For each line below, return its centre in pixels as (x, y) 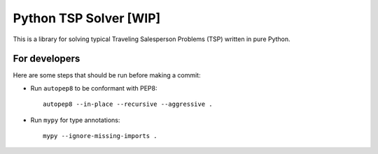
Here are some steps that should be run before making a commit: (107, 75)
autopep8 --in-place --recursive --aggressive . (128, 104)
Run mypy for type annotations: (75, 120)
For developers (47, 59)
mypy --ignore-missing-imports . (100, 136)
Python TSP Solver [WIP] (87, 18)
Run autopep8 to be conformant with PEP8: (94, 88)
